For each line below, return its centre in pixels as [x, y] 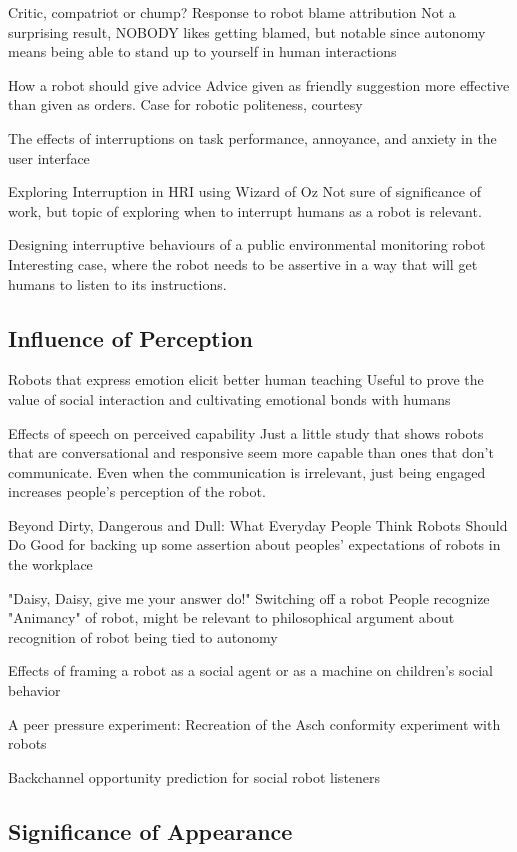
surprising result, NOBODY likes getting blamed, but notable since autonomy [247, 31]
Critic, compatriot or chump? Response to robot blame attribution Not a [232, 12]
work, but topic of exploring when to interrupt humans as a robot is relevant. [245, 210]
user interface [49, 157]
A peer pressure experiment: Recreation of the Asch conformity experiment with [254, 723]
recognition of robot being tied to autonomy [143, 636]
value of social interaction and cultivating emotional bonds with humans [229, 398]
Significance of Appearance [150, 830]
